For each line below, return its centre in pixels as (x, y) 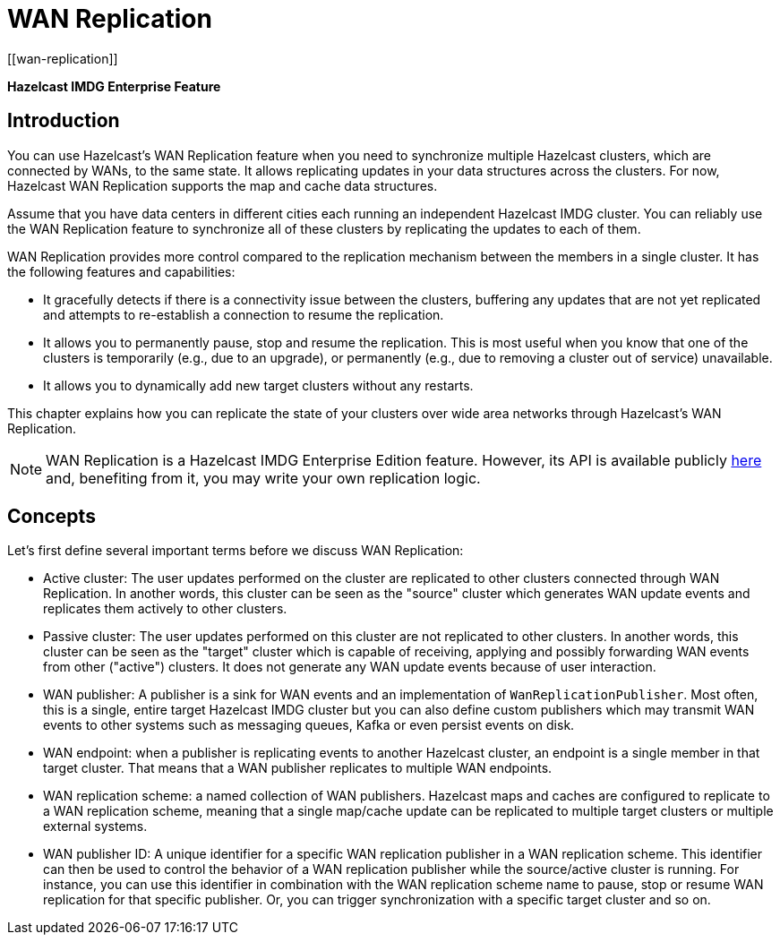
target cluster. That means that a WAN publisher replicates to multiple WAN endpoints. (298, 768)
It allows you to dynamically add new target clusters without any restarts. (258, 385)
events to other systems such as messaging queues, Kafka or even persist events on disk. (309, 725)
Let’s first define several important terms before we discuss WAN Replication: (236, 551)
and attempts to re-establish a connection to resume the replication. (244, 314)
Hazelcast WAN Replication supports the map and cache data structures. (223, 185)
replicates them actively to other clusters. (165, 609)
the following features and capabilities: (121, 271)
